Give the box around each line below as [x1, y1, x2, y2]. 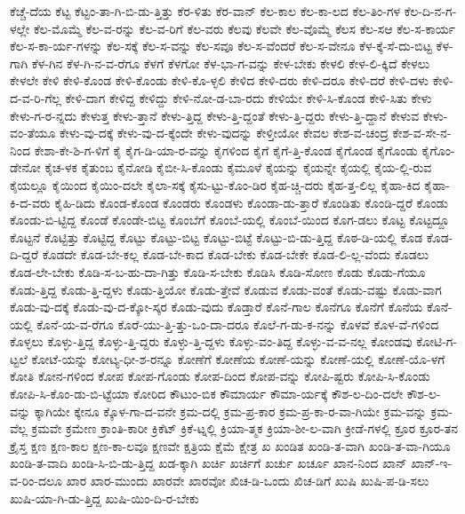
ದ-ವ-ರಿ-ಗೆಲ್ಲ [10, 88, 61, 107]
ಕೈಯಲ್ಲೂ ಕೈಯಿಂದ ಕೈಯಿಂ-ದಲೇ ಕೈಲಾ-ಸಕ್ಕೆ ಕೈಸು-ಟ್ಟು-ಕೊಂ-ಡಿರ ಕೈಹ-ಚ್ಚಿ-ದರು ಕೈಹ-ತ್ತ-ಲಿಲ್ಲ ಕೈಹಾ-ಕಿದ [10, 175, 421, 194]
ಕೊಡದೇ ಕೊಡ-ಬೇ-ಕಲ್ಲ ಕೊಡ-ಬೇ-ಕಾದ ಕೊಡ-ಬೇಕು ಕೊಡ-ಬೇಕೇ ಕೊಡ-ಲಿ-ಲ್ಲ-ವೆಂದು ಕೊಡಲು [42, 245, 429, 264]
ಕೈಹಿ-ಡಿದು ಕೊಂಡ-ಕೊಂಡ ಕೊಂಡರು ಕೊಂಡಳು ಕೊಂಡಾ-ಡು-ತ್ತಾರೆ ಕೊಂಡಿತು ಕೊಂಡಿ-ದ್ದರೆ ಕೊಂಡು [54, 193, 448, 211]
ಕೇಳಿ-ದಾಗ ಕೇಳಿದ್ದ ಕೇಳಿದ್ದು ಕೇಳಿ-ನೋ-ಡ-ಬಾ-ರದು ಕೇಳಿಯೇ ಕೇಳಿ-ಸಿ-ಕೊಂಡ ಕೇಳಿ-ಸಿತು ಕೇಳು [65, 88, 432, 107]
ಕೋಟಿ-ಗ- [416, 332, 458, 351]
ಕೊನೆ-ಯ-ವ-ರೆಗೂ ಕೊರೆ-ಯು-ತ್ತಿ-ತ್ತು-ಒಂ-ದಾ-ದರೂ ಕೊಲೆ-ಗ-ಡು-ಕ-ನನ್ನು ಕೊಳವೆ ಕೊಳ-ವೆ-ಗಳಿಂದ [36, 314, 439, 333]
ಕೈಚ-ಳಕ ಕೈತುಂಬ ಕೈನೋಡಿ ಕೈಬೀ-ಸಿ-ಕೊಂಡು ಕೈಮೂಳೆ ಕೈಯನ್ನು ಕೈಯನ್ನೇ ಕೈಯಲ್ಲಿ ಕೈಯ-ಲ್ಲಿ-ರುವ [44, 158, 432, 177]
